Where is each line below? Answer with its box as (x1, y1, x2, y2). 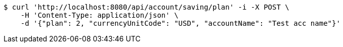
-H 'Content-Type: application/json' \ (20, 11, 179, 19)
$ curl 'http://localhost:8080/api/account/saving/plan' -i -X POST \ (4, 3, 289, 11)
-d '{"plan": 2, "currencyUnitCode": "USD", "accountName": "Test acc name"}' (20, 19, 340, 27)
